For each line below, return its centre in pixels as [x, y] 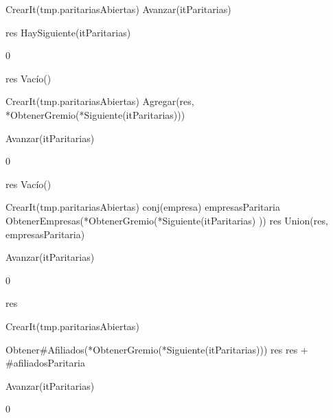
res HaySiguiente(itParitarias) [68, 32]
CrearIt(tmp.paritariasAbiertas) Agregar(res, [100, 101]
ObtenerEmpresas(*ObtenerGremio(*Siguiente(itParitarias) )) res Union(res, [167, 220]
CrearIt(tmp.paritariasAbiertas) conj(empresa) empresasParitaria [143, 207]
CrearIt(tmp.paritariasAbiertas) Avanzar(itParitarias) [118, 9]
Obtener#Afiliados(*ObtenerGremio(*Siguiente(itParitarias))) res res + [157, 349]
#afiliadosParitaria [45, 363]
